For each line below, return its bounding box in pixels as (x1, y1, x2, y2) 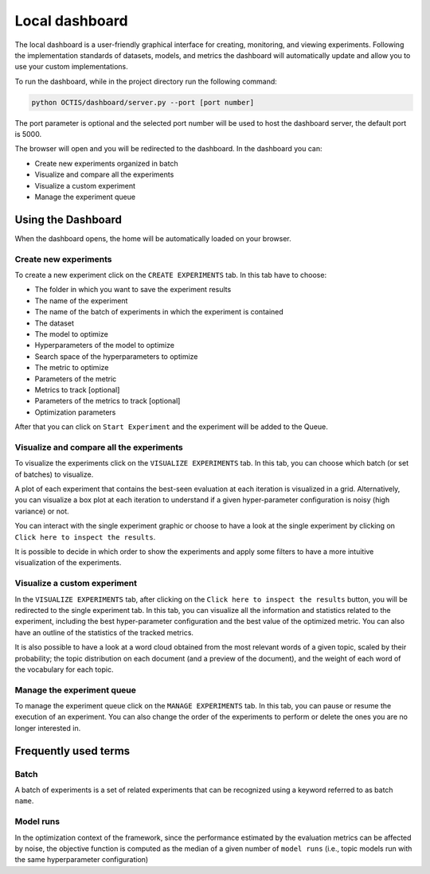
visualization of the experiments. (14, 558, 122, 568)
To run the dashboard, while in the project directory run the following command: (14, 76, 278, 86)
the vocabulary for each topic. (14, 665, 114, 674)
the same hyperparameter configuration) (14, 855, 149, 864)
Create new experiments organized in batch (34, 158, 178, 168)
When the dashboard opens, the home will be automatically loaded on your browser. (14, 233, 292, 243)
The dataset (34, 318, 75, 328)
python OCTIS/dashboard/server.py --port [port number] (31, 98, 255, 107)
